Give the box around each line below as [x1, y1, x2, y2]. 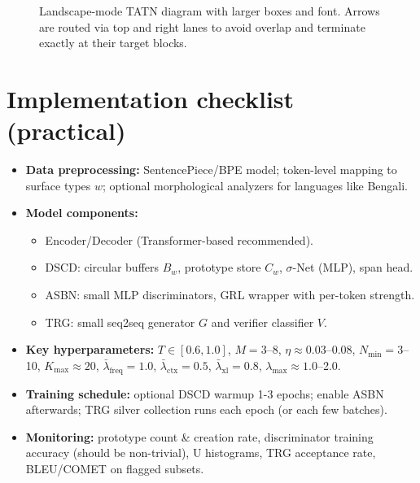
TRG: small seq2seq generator [45, 313, 195, 330]
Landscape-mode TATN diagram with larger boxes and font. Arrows [39, 2, 380, 19]
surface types [25, 176, 91, 194]
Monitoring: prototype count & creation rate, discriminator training [25, 428, 374, 445]
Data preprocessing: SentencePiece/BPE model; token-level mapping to [25, 161, 397, 178]
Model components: [25, 204, 138, 221]
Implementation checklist [7, 81, 295, 115]
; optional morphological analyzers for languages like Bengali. [103, 176, 409, 194]
